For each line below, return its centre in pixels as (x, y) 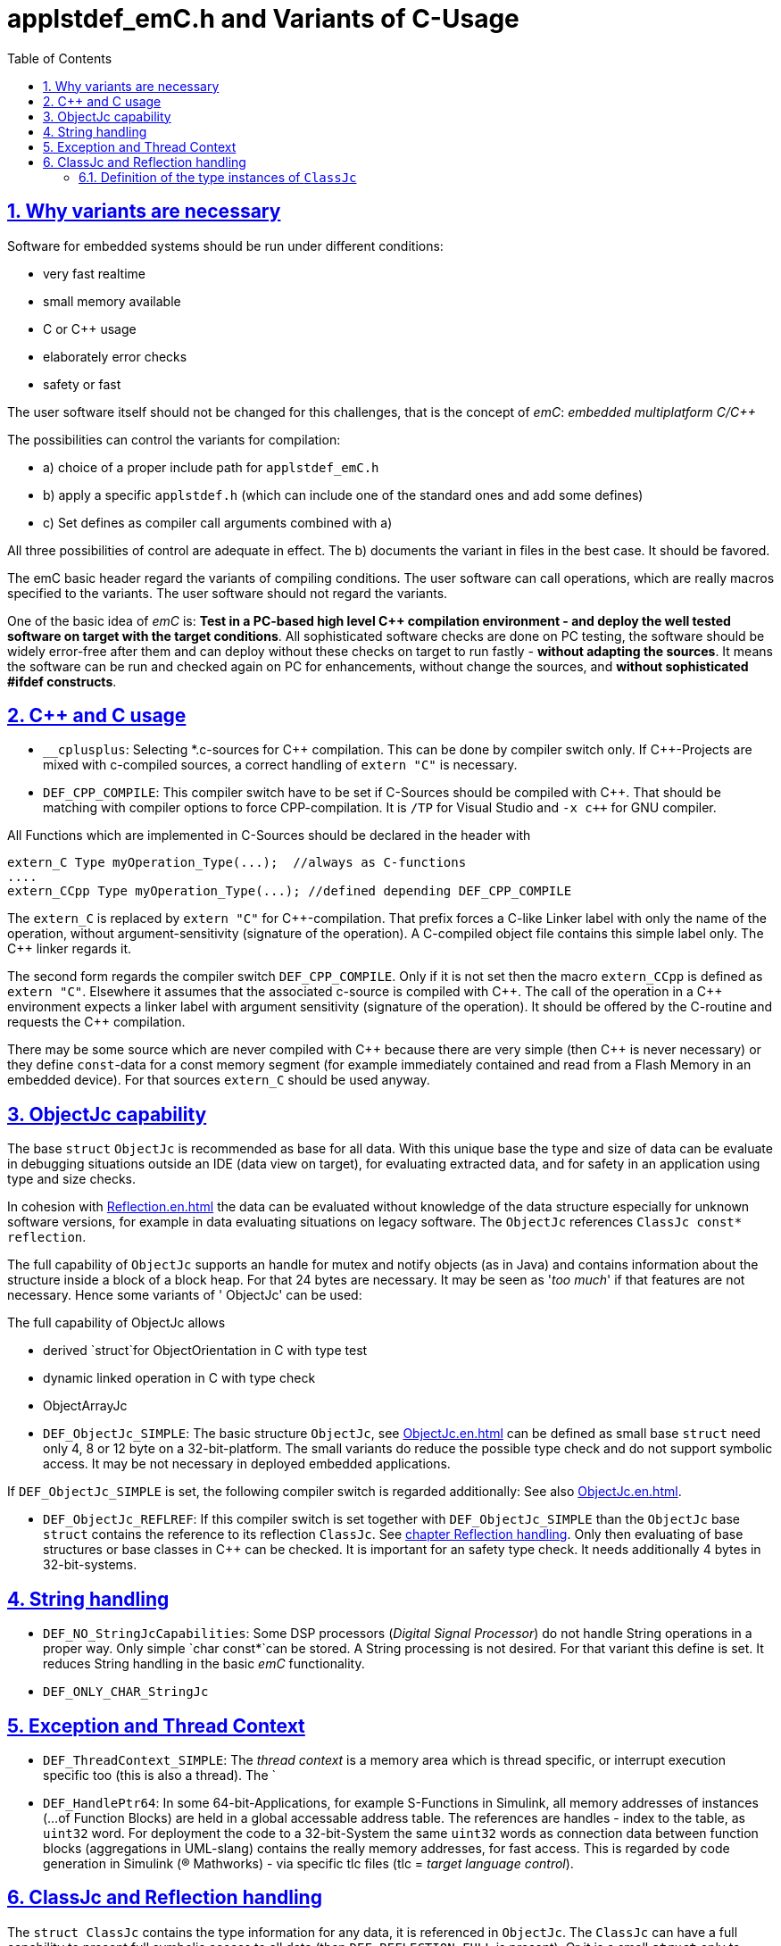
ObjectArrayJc (85, 1406)
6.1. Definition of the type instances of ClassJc (218, 177)
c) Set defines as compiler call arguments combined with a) (218, 522)
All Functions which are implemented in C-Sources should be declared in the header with (269, 836)
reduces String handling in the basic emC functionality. (204, 1664)
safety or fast (82, 384)
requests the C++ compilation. (96, 1022)
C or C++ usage (90, 328)
